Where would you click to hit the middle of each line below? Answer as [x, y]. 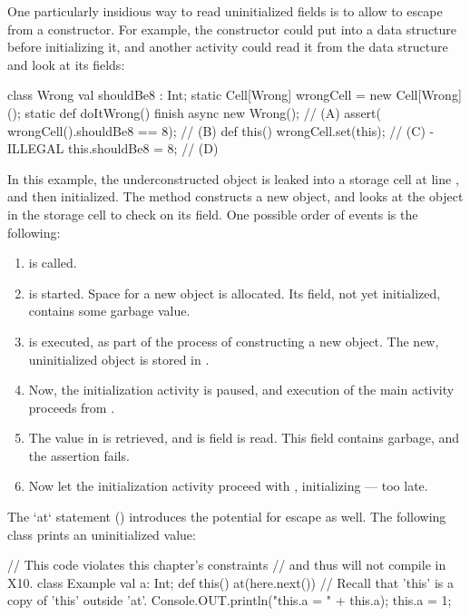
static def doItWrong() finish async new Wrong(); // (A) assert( [203, 112]
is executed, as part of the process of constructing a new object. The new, [234, 341]
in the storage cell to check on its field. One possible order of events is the [213, 214]
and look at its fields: [66, 64]
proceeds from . [72, 407]
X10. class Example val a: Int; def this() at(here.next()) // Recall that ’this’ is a [230, 582]
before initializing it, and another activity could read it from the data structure [228, 47]
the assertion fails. [79, 455]
